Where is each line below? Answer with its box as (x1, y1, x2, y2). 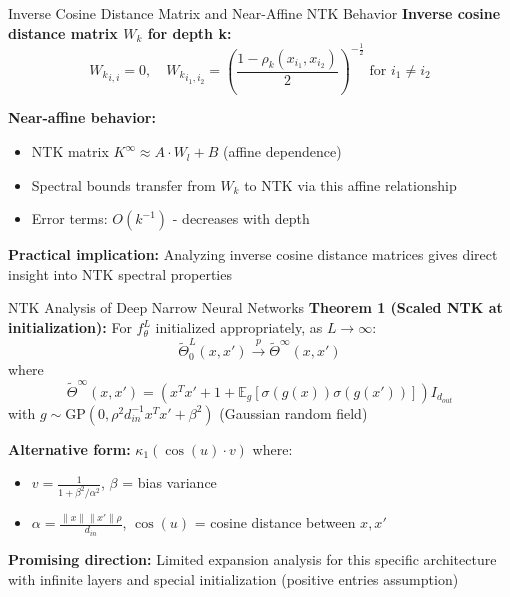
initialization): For (8, 317, 132, 338)
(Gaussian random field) (219, 402, 368, 423)
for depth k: (147, 22, 232, 43)
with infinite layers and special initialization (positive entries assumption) (8, 568, 459, 589)
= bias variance (122, 472, 217, 493)
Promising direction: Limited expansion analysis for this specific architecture (8, 548, 497, 569)
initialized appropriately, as (155, 317, 323, 338)
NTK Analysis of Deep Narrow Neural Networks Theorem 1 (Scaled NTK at (8, 297, 503, 318)
